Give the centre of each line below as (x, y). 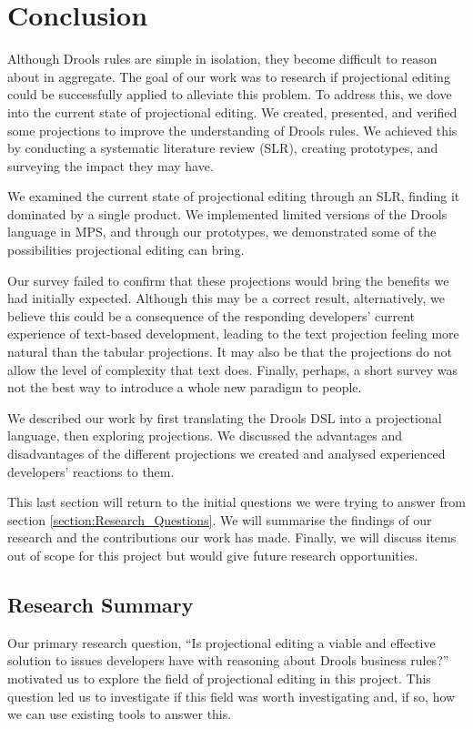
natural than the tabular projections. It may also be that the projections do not (230, 352)
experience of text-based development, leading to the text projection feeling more (233, 334)
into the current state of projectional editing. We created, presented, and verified (232, 111)
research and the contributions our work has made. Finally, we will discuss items (232, 537)
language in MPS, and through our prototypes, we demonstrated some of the (222, 232)
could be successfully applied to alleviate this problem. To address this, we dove (230, 94)
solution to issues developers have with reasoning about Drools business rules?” (228, 660)
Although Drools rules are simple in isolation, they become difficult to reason (222, 59)
